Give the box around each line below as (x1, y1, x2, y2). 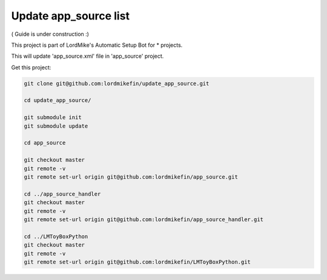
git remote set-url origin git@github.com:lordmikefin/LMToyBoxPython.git (24, 258, 251, 265)
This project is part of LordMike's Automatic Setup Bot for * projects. (11, 41, 183, 49)
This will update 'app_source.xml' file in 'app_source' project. (11, 52, 164, 60)
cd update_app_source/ (24, 97, 91, 104)
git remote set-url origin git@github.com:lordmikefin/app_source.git (24, 174, 239, 180)
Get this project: (11, 64, 51, 71)
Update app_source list (11, 9, 130, 22)
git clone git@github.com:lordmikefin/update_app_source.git (24, 80, 210, 87)
